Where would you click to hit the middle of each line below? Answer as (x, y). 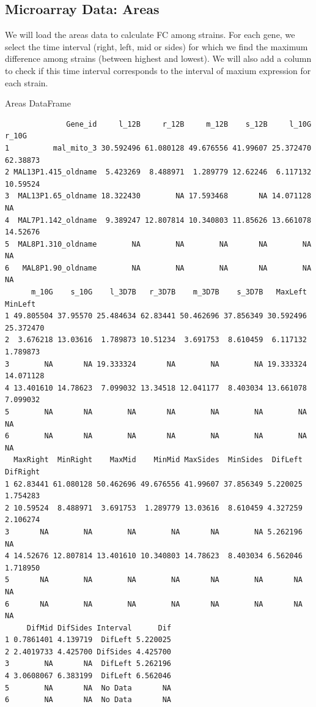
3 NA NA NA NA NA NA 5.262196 (154, 532)
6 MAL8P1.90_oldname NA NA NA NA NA (158, 268)
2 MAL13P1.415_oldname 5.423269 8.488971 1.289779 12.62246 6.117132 (158, 172)
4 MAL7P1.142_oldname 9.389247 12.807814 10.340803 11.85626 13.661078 (158, 220)
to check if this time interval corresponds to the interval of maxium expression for (158, 70)
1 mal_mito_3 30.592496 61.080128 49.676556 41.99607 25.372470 (158, 148)
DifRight (23, 472)
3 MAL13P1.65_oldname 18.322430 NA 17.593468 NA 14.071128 (158, 196)
